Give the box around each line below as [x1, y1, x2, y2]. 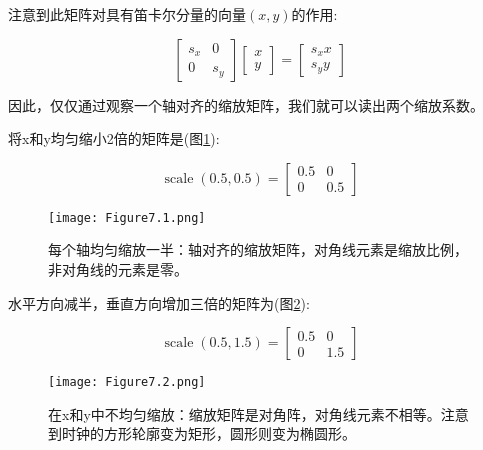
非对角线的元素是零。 [48, 259, 188, 280]
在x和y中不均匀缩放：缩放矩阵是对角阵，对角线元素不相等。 [48, 403, 441, 424]
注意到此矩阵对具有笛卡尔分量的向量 [8, 4, 246, 24]
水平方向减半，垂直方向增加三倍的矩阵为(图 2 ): [8, 292, 310, 313]
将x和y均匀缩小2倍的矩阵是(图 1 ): [8, 128, 220, 149]
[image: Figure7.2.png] [48, 375, 206, 390]
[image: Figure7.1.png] [48, 210, 206, 225]
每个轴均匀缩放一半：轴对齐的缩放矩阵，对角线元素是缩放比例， [48, 239, 468, 260]
